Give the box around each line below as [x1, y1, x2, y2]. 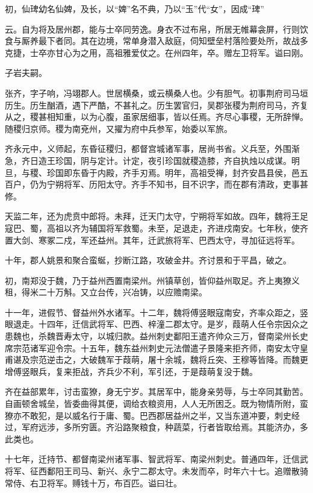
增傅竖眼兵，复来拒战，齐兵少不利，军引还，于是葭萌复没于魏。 [5, 365, 258, 377]
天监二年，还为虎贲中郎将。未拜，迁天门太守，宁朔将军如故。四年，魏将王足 [5, 210, 308, 222]
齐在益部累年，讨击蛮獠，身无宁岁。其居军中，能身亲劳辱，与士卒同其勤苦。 [5, 385, 308, 398]
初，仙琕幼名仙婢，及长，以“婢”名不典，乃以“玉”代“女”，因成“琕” [5, 2, 264, 14]
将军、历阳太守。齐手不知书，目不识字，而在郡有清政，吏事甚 [63, 178, 308, 190]
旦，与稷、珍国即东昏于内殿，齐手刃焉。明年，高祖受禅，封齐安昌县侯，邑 [5, 166, 300, 178]
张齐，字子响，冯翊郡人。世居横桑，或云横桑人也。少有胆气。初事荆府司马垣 [5, 86, 308, 99]
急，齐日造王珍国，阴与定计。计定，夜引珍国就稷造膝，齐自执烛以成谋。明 [5, 154, 300, 166]
